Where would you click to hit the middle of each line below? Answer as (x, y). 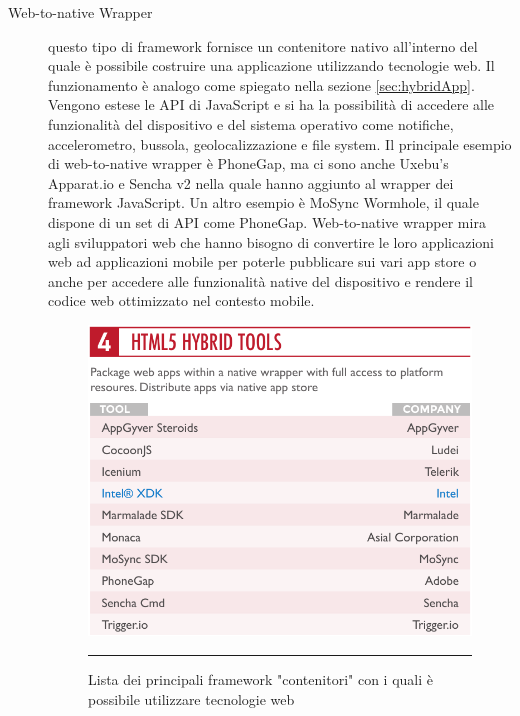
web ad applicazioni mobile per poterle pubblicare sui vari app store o (262, 261)
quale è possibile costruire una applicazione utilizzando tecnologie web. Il (271, 65)
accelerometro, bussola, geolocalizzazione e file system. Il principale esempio (280, 143)
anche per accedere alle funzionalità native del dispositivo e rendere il (260, 280)
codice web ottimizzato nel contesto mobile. (181, 300)
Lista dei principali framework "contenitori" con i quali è (260, 679)
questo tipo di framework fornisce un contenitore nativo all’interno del (263, 45)
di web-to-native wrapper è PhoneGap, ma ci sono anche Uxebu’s (248, 163)
